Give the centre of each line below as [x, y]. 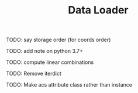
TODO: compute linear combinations [50, 62]
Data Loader [98, 10]
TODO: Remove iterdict [34, 74]
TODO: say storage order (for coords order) [58, 40]
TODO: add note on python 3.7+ [45, 51]
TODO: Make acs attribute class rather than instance [69, 85]
